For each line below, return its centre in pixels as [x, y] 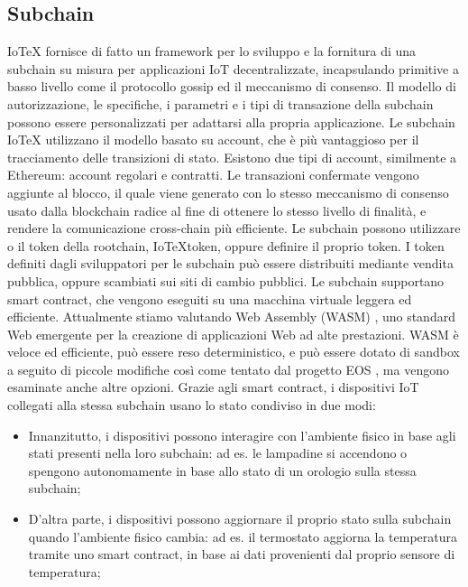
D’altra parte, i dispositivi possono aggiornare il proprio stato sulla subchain [240, 519]
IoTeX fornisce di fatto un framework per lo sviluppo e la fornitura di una [212, 51]
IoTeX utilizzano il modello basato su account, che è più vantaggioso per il [213, 140]
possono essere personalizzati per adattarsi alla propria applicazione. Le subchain [231, 121]
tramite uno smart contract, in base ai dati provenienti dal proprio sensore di [242, 554]
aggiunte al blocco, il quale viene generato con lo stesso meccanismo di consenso [228, 192]
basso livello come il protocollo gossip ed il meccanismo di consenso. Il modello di [232, 86]
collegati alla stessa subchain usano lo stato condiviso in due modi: [192, 405]
